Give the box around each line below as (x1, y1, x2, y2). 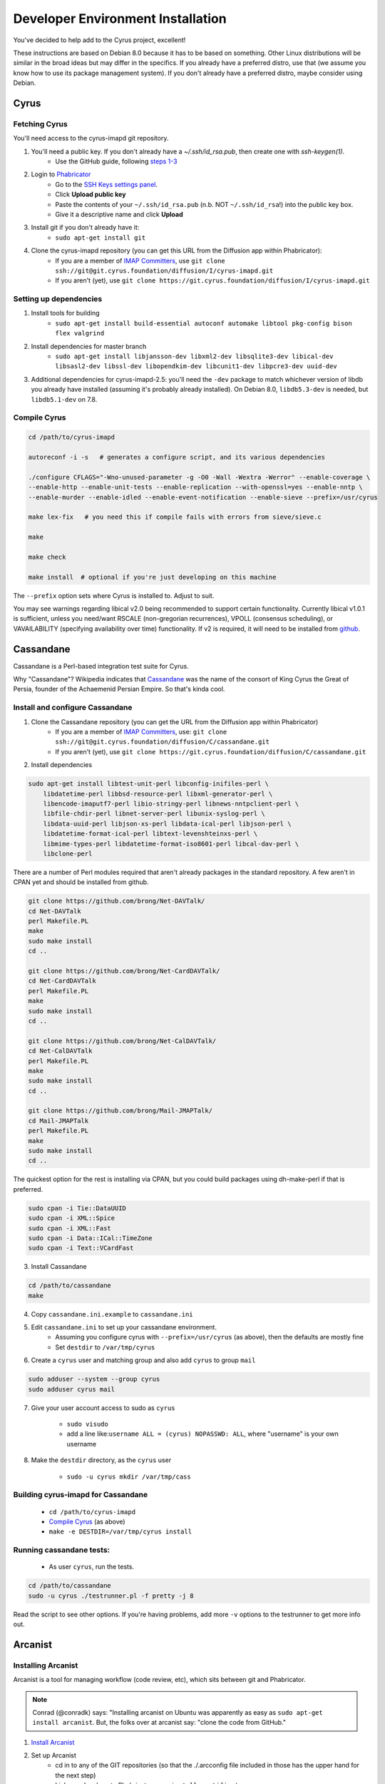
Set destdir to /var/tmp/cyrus (55, 1342, 155, 1352)
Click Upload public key (55, 190, 126, 199)
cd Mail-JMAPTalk (28, 1117, 89, 1125)
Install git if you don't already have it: (31, 223, 140, 232)
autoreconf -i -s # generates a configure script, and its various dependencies (28, 453, 326, 461)
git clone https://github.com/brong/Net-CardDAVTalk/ (28, 967, 220, 975)
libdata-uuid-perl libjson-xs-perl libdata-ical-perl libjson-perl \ (43, 819, 292, 828)
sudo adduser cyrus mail (28, 1385, 115, 1393)
